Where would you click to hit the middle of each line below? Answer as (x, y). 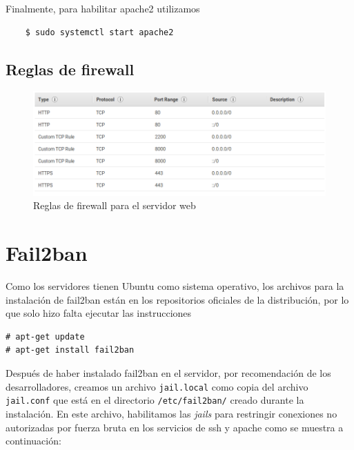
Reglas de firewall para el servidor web (115, 205)
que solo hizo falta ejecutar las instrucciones (99, 313)
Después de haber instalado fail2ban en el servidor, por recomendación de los (168, 373)
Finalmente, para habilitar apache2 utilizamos (103, 8)
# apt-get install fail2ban (70, 350)
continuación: (33, 441)
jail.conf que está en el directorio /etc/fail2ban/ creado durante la (155, 400)
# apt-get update (45, 336)
